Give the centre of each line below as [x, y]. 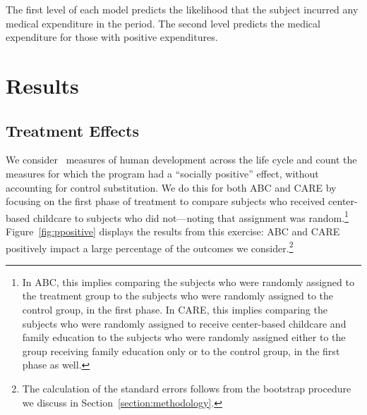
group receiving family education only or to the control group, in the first [181, 351]
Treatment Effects [72, 130]
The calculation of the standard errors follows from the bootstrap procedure [187, 388]
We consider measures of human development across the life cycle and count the [181, 160]
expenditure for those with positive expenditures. [112, 37]
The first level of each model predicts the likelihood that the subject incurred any [182, 9]
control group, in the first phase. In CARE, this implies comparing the [175, 310]
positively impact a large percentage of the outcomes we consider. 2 [150, 247]
